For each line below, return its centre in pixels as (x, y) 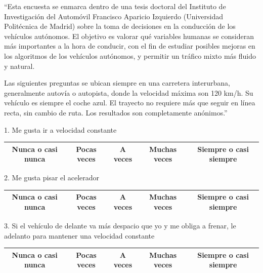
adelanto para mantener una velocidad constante (79, 235)
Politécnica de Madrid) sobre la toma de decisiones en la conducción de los (120, 26)
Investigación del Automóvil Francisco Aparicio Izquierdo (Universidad (114, 16)
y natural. (19, 66)
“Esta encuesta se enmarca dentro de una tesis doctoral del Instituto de (115, 6)
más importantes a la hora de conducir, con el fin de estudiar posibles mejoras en (130, 46)
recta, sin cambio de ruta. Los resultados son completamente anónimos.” (116, 112)
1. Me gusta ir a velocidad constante (60, 129)
